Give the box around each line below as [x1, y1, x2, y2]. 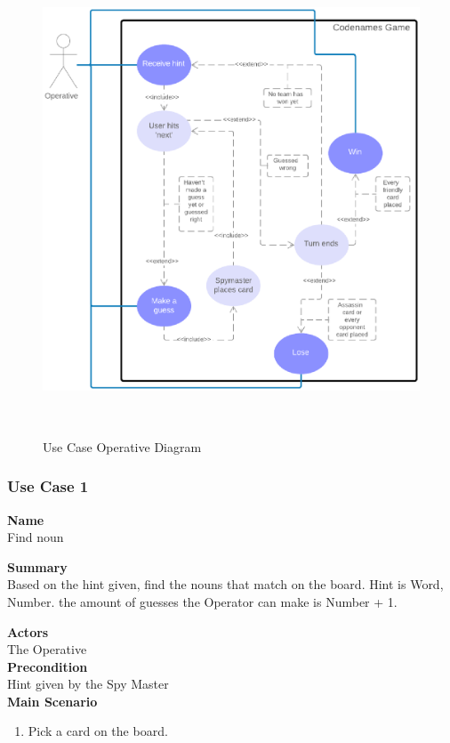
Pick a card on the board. [28, 722, 168, 740]
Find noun [7, 528, 64, 546]
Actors [7, 622, 49, 641]
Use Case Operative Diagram [43, 437, 202, 456]
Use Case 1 [7, 475, 89, 497]
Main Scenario [7, 691, 98, 710]
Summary [7, 557, 68, 576]
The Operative [7, 640, 87, 658]
